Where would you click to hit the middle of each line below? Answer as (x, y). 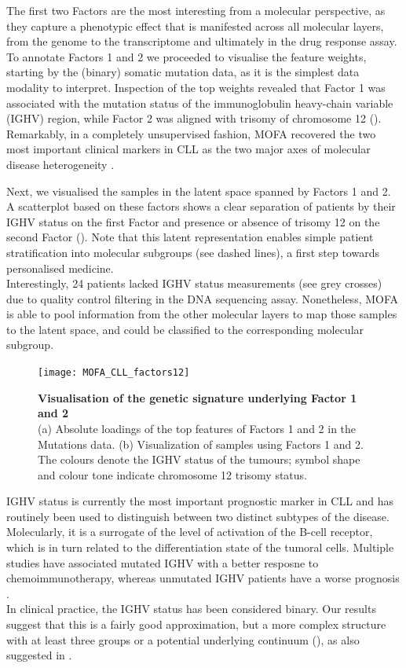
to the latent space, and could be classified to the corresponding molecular (185, 329)
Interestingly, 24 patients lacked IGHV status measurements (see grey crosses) (194, 283)
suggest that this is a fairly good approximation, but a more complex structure (196, 624)
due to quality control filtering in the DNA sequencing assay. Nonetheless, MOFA (203, 298)
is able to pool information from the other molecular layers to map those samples (202, 314)
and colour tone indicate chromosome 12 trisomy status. (173, 474)
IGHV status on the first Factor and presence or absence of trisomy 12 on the (193, 221)
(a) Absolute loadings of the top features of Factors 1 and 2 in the (197, 428)
